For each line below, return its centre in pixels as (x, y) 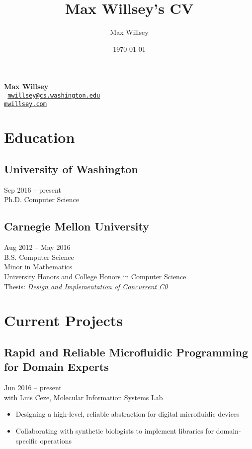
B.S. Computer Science (39, 257)
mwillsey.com (25, 104)
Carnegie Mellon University (77, 226)
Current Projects (64, 320)
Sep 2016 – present (33, 189)
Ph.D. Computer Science (42, 199)
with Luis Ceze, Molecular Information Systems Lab (84, 397)
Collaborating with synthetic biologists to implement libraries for (115, 430)
